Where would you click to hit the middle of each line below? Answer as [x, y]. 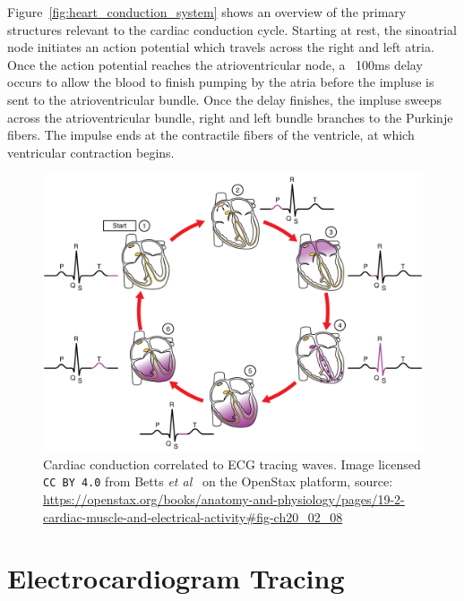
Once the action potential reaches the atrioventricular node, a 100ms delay [215, 64]
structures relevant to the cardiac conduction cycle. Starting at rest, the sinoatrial [232, 29]
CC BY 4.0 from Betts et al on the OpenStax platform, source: [218, 481]
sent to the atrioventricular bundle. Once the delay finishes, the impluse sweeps [225, 99]
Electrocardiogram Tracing [176, 578]
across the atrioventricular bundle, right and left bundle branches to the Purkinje [230, 117]
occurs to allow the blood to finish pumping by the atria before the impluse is [221, 82]
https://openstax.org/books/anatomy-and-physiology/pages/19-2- [224, 498]
